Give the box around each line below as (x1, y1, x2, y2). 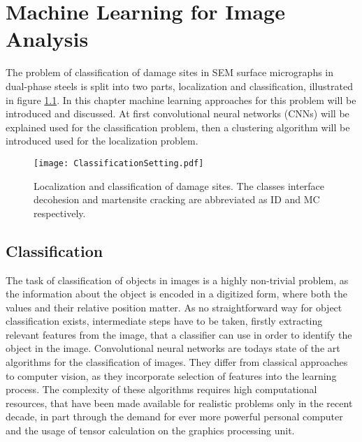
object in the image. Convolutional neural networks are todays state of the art (6, 341, 340, 355)
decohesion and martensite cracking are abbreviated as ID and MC (34, 192, 320, 207)
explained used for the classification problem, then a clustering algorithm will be (6, 119, 350, 134)
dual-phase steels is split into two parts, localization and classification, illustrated (6, 78, 353, 93)
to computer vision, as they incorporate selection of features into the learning (6, 368, 337, 383)
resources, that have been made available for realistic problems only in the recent (6, 395, 353, 410)
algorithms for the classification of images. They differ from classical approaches (6, 355, 348, 369)
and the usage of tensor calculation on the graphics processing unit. (6, 423, 295, 438)
